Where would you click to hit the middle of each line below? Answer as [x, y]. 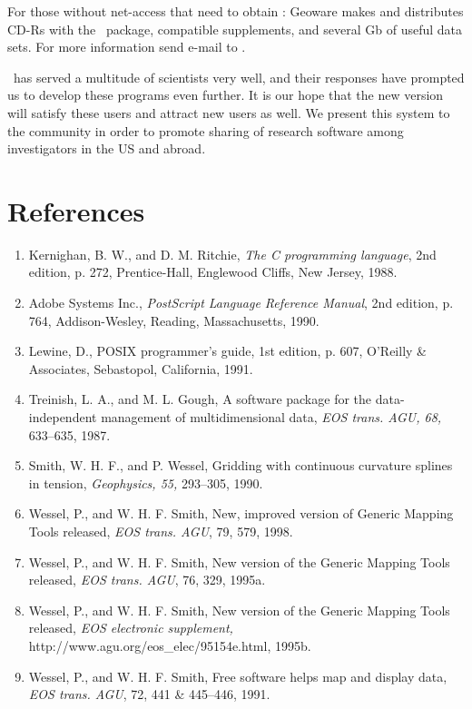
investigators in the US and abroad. [107, 148]
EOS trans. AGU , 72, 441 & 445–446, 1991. [149, 694]
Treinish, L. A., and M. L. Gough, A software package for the [200, 399]
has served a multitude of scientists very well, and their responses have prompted [239, 77]
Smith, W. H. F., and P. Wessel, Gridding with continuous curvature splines [241, 465]
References [76, 210]
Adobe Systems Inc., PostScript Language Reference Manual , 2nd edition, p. [241, 303]
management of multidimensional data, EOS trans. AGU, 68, [271, 417]
